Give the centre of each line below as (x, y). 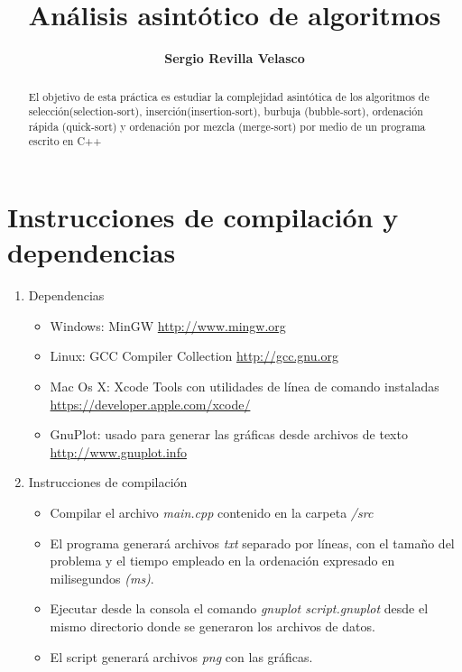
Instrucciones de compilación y (203, 217)
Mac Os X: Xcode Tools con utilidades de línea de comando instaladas (245, 387)
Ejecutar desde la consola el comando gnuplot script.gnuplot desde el (239, 608)
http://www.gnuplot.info (118, 451)
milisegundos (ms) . (102, 578)
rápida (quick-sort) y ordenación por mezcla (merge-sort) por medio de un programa (227, 126)
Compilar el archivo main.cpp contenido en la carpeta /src (212, 513)
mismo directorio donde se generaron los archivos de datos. (213, 626)
